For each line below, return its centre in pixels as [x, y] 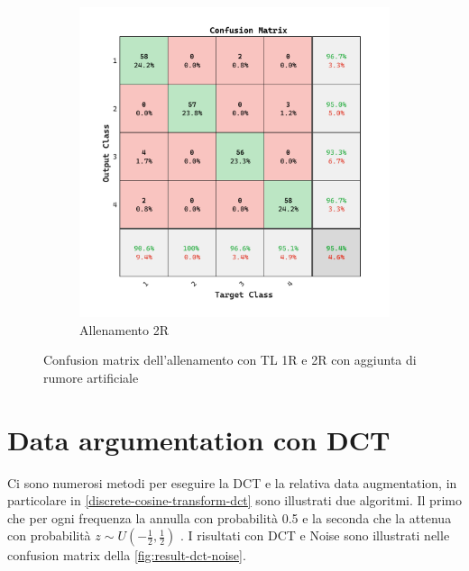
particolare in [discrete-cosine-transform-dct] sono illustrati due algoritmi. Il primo [234, 500]
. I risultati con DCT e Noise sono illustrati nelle [315, 535]
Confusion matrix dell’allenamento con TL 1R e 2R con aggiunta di [230, 360]
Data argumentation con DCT [199, 439]
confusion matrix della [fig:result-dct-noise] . [127, 555]
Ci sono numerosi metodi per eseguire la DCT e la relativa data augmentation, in [232, 482]
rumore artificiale [91, 377]
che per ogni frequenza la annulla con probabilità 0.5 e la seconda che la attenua [230, 517]
